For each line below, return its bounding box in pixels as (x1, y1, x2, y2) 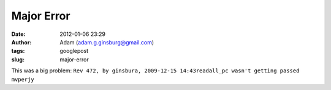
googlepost (59, 47, 89, 55)
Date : (11, 30, 26, 38)
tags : (11, 47, 25, 55)
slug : (11, 55, 25, 63)
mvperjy (11, 76, 35, 83)
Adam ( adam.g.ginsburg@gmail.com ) (59, 38, 154, 46)
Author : (11, 38, 32, 46)
